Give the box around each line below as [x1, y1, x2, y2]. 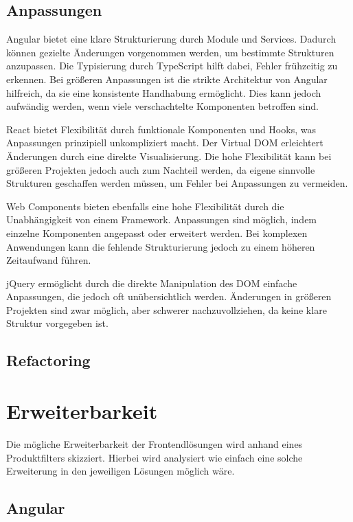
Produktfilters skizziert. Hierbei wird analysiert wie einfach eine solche [6, 450, 303, 464]
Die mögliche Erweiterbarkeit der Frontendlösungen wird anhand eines [6, 436, 303, 451]
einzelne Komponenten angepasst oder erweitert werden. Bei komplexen [6, 225, 308, 240]
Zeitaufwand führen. [6, 253, 91, 267]
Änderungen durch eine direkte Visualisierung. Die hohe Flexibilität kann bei [6, 148, 332, 163]
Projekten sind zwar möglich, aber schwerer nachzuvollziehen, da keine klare [6, 302, 327, 317]
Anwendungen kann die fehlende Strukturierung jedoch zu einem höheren [6, 239, 315, 253]
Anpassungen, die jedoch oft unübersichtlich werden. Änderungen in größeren [6, 289, 332, 304]
